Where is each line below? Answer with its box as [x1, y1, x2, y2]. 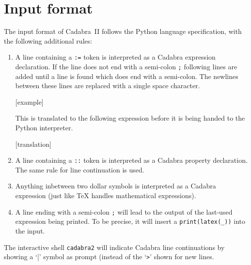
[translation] [15, 139, 51, 149]
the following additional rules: [4, 35, 93, 46]
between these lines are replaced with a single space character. [15, 80, 200, 91]
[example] [15, 96, 44, 107]
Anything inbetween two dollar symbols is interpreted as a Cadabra [15, 181, 216, 191]
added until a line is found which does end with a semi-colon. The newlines [15, 71, 238, 81]
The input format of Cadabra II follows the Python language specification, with [4, 26, 242, 36]
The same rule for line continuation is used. [15, 164, 144, 174]
